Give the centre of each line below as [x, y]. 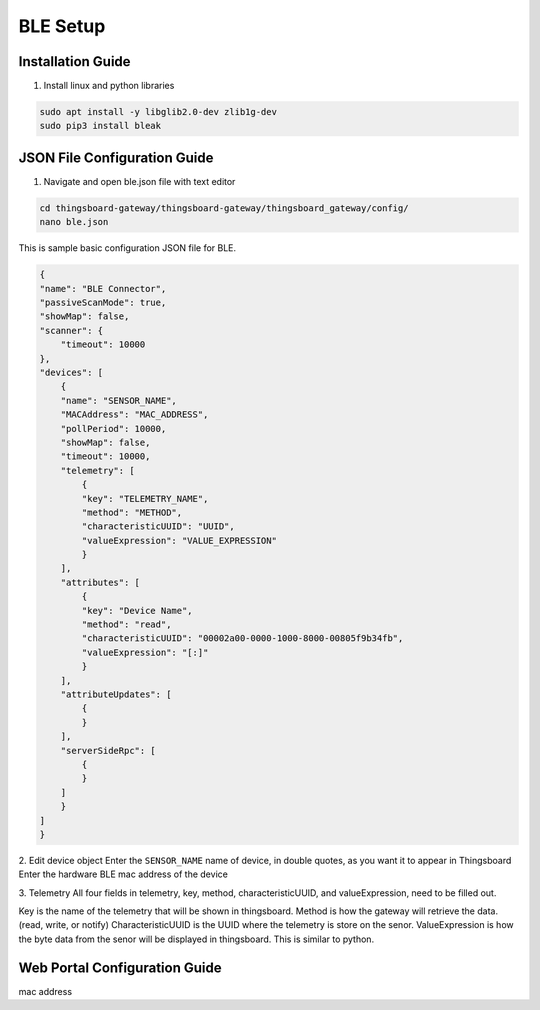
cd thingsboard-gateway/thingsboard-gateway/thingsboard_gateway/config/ [224, 208]
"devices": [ [71, 373]
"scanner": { [71, 330]
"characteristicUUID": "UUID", [158, 526]
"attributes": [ [100, 582]
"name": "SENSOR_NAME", [118, 400]
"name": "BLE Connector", [103, 288]
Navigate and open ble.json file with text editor [139, 181]
